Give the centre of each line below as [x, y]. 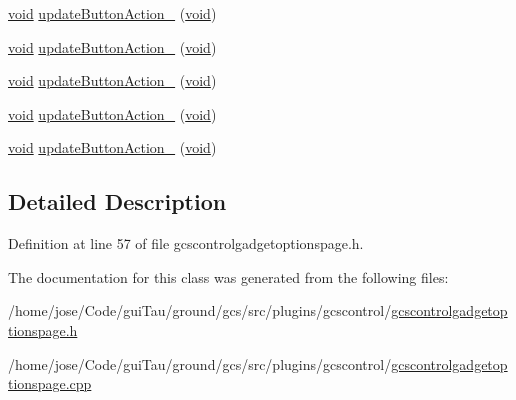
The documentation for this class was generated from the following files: [228, 276]
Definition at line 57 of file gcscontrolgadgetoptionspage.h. [186, 243]
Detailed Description [117, 201]
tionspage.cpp [50, 383]
